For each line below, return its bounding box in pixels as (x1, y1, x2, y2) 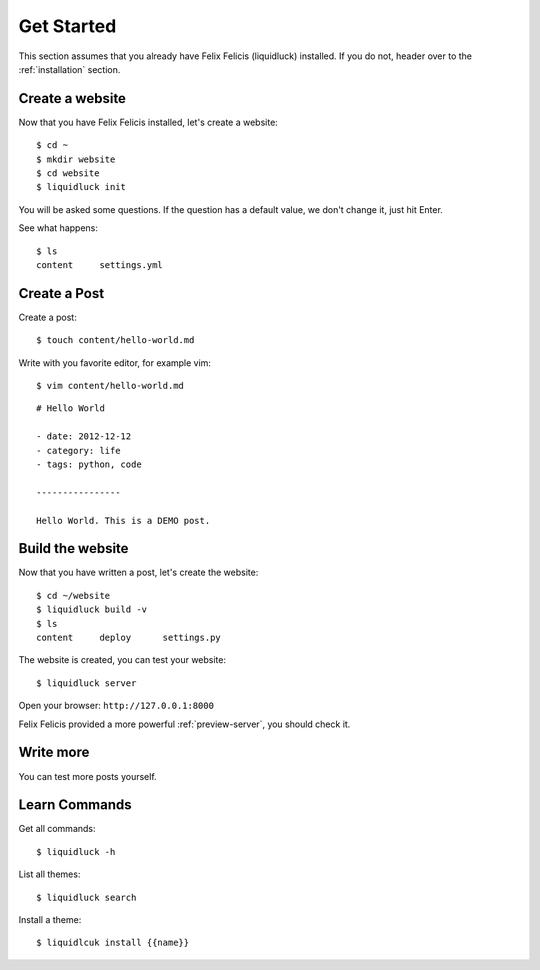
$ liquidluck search (36, 891, 137, 903)
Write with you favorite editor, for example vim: (18, 356, 212, 369)
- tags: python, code (36, 459, 142, 470)
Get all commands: (18, 823, 96, 835)
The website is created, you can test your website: (18, 654, 227, 666)
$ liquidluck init (36, 181, 127, 193)
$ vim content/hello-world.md (36, 380, 185, 392)
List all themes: (18, 868, 81, 880)
